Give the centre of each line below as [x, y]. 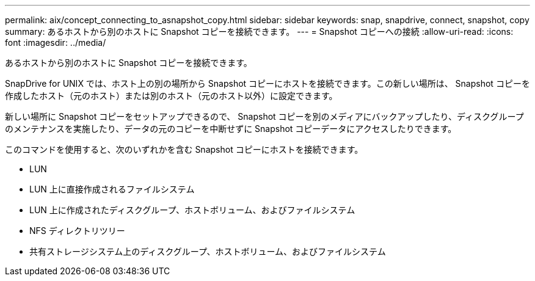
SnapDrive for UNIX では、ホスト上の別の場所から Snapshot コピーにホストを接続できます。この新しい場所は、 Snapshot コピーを [267, 83]
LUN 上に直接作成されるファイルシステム [112, 189]
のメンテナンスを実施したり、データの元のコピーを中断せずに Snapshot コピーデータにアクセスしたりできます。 [231, 129]
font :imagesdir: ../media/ [56, 42]
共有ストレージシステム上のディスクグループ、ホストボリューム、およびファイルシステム [208, 251]
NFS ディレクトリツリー [77, 231]
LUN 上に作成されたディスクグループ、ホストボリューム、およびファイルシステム [192, 210]
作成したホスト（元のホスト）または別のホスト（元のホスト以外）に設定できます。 [171, 96]
